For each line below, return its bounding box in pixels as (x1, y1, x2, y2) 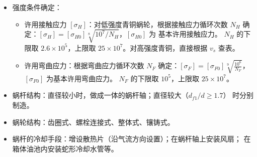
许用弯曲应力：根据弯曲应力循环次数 (24, 60, 144, 71)
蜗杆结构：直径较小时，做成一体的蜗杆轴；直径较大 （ (12, 90, 189, 100)
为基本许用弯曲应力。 (46, 73, 117, 83)
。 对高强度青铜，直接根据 (123, 42, 208, 53)
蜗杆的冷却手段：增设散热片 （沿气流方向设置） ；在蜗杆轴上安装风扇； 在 (12, 133, 251, 144)
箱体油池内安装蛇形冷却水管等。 (12, 143, 118, 153)
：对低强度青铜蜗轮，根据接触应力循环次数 (87, 19, 228, 29)
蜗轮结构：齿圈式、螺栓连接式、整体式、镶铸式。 (12, 116, 175, 127)
